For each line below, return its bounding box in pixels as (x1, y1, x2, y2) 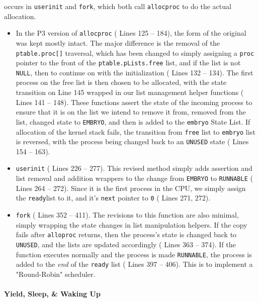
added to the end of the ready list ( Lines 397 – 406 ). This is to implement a (16, 259, 253, 269)
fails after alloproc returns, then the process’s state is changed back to (16, 229, 237, 240)
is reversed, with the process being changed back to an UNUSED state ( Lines (16, 136, 249, 147)
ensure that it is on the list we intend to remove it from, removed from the (16, 107, 246, 117)
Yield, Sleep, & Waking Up (4, 288, 101, 299)
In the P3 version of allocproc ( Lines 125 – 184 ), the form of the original (16, 28, 246, 38)
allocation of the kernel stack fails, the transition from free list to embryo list (16, 126, 255, 137)
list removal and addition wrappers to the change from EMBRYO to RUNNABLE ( (16, 173, 253, 183)
